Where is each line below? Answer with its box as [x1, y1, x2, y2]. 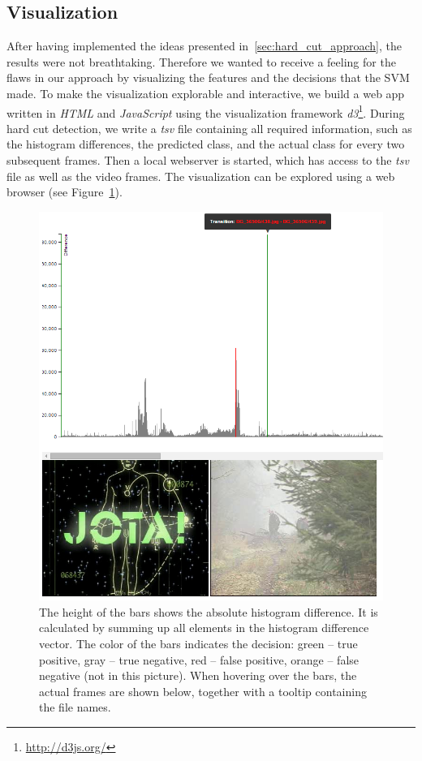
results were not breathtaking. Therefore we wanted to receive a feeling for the [6, 53, 396, 70]
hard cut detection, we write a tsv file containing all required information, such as [6, 119, 412, 136]
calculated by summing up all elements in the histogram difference [39, 619, 369, 636]
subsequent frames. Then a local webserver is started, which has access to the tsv [6, 152, 409, 169]
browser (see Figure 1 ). [6, 183, 123, 200]
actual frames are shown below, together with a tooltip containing [39, 682, 367, 699]
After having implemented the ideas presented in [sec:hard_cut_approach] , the [6, 37, 402, 54]
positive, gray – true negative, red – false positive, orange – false [39, 651, 360, 668]
